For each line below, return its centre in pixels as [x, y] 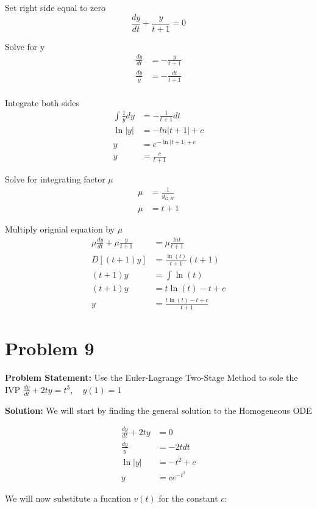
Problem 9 [50, 348]
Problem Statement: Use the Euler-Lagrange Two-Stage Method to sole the [151, 377]
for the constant [188, 498]
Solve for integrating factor [55, 179]
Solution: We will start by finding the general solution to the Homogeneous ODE [158, 410]
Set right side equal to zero [55, 7]
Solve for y [25, 46]
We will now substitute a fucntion [68, 498]
